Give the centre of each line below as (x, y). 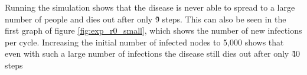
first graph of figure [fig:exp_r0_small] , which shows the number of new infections (153, 30)
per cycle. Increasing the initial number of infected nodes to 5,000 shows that (144, 42)
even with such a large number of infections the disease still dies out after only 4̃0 (152, 53)
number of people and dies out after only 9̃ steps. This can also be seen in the (146, 19)
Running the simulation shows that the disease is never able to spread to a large (150, 7)
